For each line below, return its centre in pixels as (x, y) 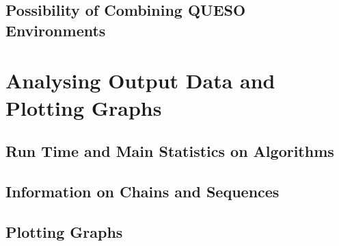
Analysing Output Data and (140, 81)
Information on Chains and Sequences (143, 191)
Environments (56, 30)
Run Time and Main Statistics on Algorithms (170, 151)
